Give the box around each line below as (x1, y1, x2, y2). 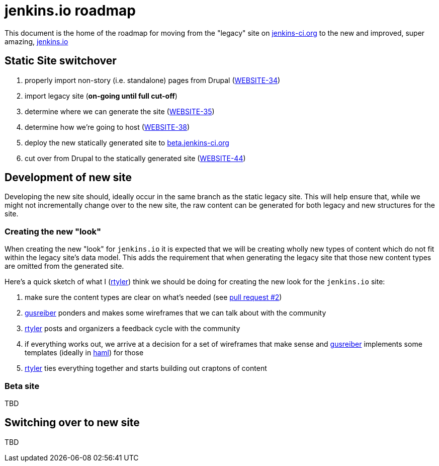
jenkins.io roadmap (5, 2, 136, 19)
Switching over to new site (5, 416, 140, 429)
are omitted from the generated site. (5, 262, 124, 271)
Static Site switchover (5, 54, 117, 67)
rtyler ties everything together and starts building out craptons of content (25, 364, 267, 373)
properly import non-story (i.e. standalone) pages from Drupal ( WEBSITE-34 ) (25, 75, 281, 85)
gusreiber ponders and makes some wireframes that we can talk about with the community (25, 308, 326, 318)
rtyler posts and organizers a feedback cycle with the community (25, 324, 240, 333)
